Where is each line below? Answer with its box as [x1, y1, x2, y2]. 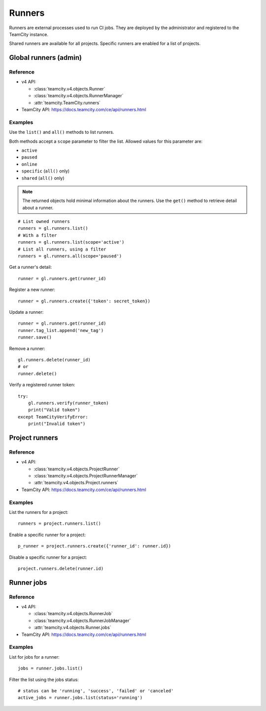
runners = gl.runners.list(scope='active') [18, 240, 125, 245]
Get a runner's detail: [9, 264, 52, 270]
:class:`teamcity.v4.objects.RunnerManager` [33, 93, 124, 99]
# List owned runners [18, 219, 70, 224]
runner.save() [18, 335, 52, 340]
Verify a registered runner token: [9, 382, 75, 388]
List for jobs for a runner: [9, 654, 60, 660]
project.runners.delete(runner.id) [18, 566, 104, 571]
